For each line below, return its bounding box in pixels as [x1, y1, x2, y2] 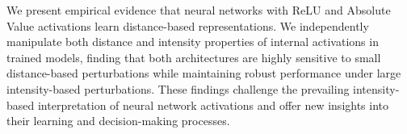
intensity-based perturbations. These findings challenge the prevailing [6, 80, 350, 97]
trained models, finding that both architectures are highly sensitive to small [6, 48, 381, 65]
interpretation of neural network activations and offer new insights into [37, 96, 389, 113]
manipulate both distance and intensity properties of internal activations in [6, 33, 379, 50]
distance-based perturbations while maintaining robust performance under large [6, 65, 401, 82]
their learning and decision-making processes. [6, 112, 230, 129]
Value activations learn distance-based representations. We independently [6, 17, 369, 34]
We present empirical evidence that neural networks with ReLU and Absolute [6, 2, 391, 18]
